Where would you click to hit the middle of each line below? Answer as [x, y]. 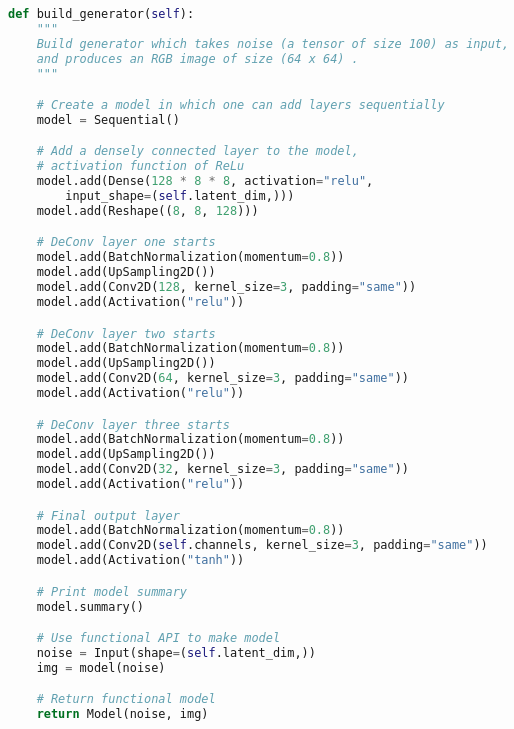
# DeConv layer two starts [126, 333]
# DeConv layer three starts [133, 424]
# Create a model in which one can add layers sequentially [240, 105]
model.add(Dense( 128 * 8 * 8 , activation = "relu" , [205, 181]
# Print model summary [111, 591]
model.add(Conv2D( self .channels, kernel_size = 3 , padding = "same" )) [262, 545]
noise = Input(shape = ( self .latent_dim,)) [176, 653]
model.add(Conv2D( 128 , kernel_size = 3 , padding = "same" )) [226, 287]
